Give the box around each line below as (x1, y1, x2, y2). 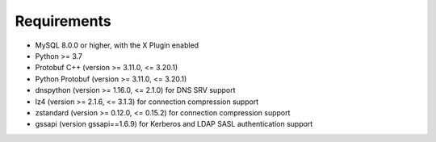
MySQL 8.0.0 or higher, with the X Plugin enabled (35, 40, 199, 50)
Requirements (15, 12, 112, 30)
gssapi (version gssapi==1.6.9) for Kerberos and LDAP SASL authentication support (35, 119, 313, 129)
